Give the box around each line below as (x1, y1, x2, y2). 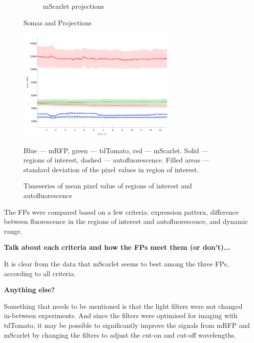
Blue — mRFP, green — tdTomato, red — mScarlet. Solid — (23, 145, 209, 155)
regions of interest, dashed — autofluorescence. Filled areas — (23, 155, 210, 165)
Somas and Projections (23, 17, 92, 27)
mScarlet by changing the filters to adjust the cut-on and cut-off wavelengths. (4, 329, 236, 340)
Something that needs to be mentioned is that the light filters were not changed (4, 301, 243, 311)
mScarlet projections (43, 1, 105, 11)
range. (4, 225, 22, 236)
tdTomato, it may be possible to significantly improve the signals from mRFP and (4, 320, 250, 330)
